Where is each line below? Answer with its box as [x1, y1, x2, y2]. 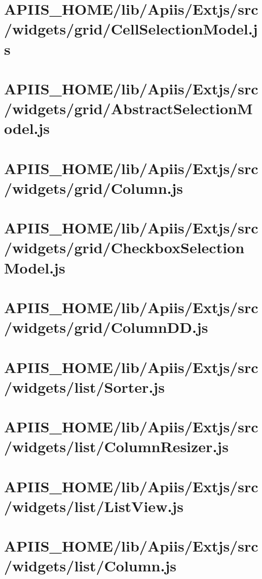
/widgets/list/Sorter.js [4, 376, 165, 397]
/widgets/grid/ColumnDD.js [4, 317, 208, 337]
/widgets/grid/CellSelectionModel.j [4, 18, 258, 39]
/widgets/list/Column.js [4, 555, 176, 576]
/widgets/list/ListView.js [4, 495, 183, 516]
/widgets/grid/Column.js [4, 177, 183, 198]
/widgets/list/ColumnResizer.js [4, 436, 229, 457]
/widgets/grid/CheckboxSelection [4, 237, 245, 258]
